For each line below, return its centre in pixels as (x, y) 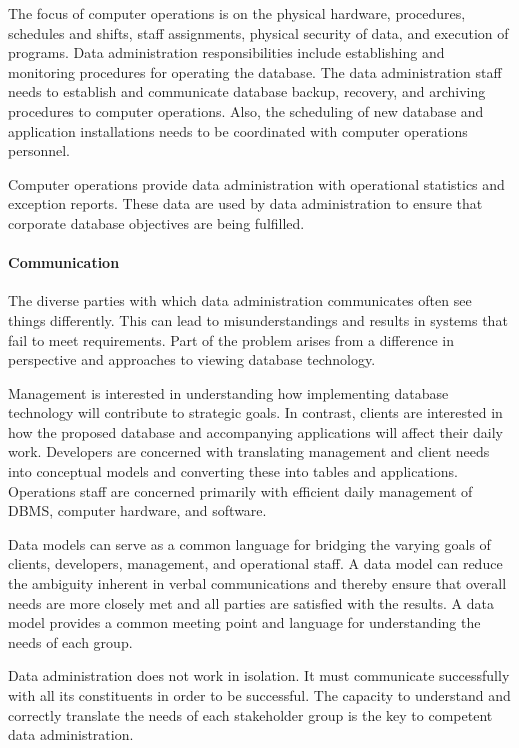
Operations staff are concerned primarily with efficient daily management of (240, 490)
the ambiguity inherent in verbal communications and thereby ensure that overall (257, 583)
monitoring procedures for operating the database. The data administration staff (255, 71)
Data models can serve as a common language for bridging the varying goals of (249, 543)
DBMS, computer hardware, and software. (137, 510)
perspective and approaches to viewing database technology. (192, 359)
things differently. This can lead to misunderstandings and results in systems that (258, 319)
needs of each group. (70, 641)
